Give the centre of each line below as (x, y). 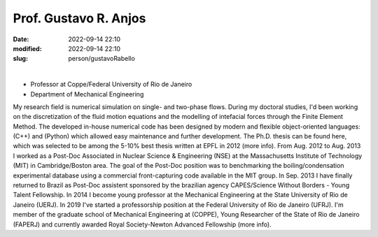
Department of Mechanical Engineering (87, 94)
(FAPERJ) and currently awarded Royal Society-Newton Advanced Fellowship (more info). (142, 224)
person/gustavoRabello (102, 59)
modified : (27, 48)
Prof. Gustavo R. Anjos (79, 18)
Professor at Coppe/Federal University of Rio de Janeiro (111, 85)
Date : (21, 39)
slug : (20, 59)
